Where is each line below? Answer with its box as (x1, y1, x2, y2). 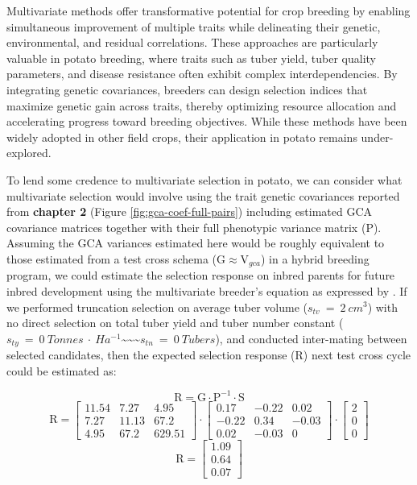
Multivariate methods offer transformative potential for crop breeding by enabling (6, 2, 411, 19)
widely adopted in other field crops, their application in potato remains (6, 128, 357, 145)
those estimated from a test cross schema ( (6, 250, 217, 267)
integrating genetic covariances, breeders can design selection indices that (6, 81, 368, 97)
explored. (6, 144, 52, 161)
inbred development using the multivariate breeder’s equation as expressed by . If (6, 282, 407, 299)
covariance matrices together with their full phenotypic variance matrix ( (6, 218, 366, 235)
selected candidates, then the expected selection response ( (6, 346, 295, 363)
